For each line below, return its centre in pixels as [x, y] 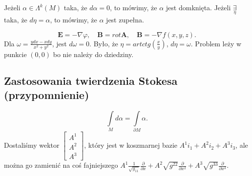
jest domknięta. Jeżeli [198, 7]
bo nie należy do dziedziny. [93, 54]
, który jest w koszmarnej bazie [131, 145]
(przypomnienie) [47, 95]
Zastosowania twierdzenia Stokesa [91, 80]
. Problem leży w [216, 43]
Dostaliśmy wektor [32, 145]
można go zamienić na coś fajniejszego [61, 165]
